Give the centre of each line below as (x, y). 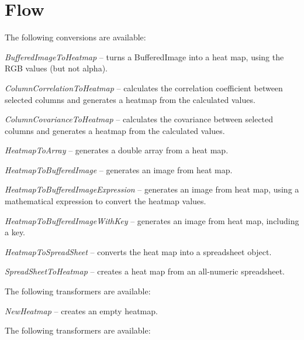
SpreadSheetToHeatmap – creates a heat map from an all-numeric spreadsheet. (145, 271)
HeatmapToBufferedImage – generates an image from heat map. (119, 169)
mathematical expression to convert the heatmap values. (106, 201)
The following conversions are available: (75, 37)
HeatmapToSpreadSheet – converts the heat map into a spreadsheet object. (138, 251)
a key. (15, 232)
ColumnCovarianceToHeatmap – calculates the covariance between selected (139, 119)
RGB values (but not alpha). (56, 68)
